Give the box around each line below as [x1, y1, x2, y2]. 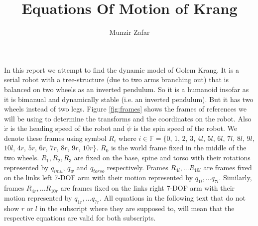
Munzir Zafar [109, 27, 150, 37]
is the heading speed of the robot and [10, 123, 125, 133]
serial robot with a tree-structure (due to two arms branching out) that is [4, 74, 229, 85]
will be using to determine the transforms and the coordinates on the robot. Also [4, 113, 252, 123]
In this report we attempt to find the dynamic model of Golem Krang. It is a [4, 64, 240, 75]
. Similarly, [219, 172, 252, 183]
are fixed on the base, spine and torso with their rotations [74, 152, 251, 163]
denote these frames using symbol [4, 132, 107, 143]
